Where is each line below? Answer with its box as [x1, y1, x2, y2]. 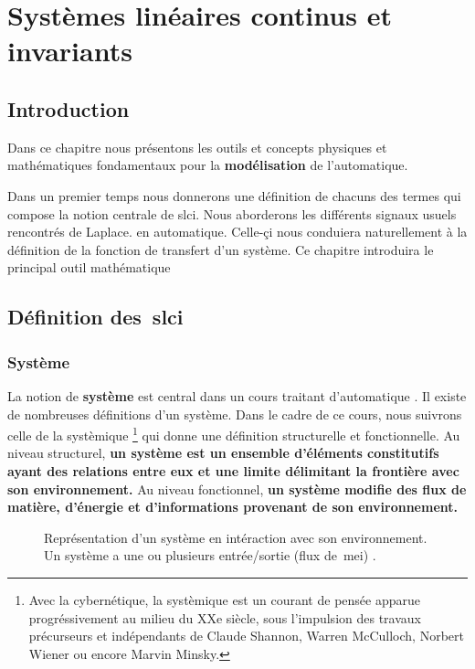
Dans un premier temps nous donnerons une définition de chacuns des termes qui [7, 186, 461, 205]
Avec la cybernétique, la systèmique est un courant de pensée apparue [28, 589, 420, 609]
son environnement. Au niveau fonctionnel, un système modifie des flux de [7, 479, 467, 498]
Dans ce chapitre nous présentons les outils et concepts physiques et [7, 137, 387, 156]
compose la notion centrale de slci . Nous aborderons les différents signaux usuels [7, 204, 457, 223]
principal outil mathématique [7, 258, 171, 277]
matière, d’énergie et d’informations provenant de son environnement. [7, 497, 458, 516]
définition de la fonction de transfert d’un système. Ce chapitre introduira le [7, 239, 434, 259]
